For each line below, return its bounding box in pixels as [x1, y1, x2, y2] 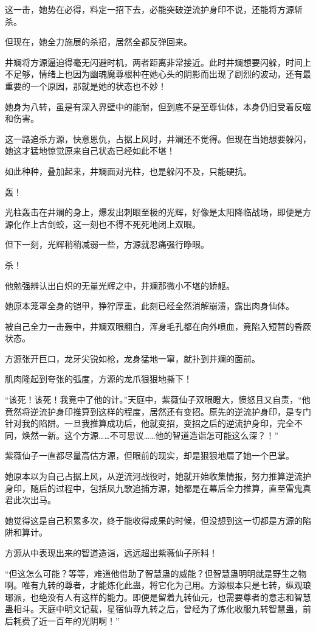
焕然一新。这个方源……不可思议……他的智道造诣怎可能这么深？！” [21, 428, 279, 441]
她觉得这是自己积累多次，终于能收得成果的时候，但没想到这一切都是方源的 [5, 514, 303, 526]
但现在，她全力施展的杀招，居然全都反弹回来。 [5, 35, 192, 48]
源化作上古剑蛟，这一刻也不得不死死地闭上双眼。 [5, 217, 201, 230]
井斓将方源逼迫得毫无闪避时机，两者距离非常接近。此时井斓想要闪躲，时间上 [5, 55, 311, 68]
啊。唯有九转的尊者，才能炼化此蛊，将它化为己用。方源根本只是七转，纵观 [5, 579, 303, 591]
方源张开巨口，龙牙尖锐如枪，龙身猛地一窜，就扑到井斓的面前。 [5, 352, 260, 364]
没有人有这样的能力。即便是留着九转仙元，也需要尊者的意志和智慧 [47, 590, 311, 603]
